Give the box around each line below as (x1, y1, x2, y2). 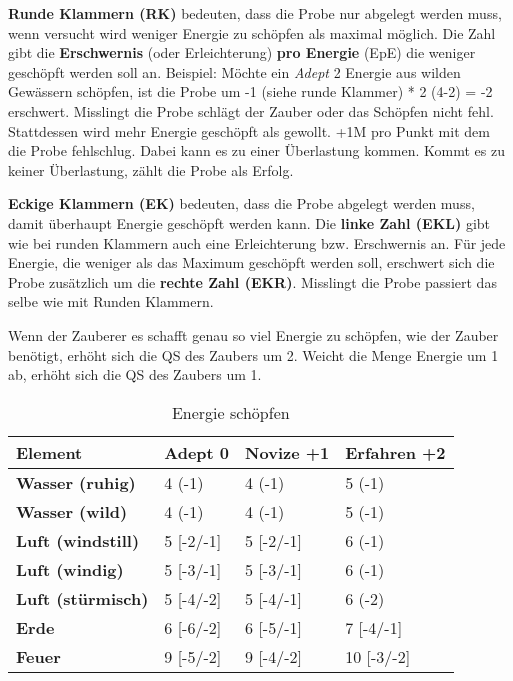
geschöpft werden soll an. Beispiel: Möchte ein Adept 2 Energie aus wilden (8, 61, 461, 82)
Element (16, 440, 83, 464)
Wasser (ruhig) (16, 470, 136, 494)
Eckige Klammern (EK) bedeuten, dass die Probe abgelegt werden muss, (8, 193, 475, 214)
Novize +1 (245, 440, 330, 464)
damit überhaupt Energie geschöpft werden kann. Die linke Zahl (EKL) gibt (8, 212, 491, 233)
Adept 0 (164, 440, 230, 464)
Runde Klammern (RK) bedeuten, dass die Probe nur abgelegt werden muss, (8, 3, 502, 23)
